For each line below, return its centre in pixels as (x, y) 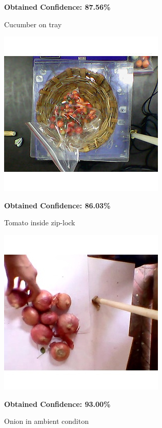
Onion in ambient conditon (46, 421)
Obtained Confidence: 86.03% (57, 205)
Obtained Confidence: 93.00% (57, 404)
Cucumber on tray (33, 24)
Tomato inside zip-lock (40, 222)
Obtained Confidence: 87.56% (57, 7)
